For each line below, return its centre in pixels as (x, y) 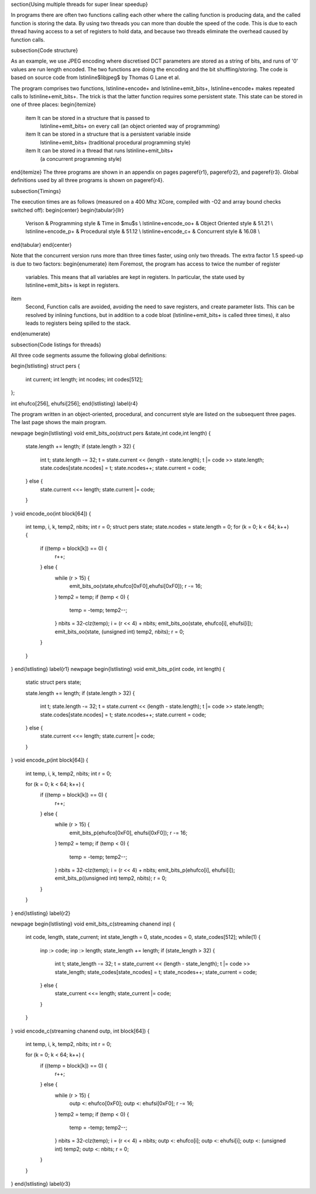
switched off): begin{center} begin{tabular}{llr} (67, 210)
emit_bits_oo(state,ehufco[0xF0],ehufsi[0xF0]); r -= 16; (136, 586)
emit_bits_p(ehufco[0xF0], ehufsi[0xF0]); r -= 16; (128, 832)
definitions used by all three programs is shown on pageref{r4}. (87, 180)
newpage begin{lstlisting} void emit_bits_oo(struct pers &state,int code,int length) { (111, 433)
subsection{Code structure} (44, 50)
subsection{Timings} (36, 191)
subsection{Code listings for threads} (56, 345)
